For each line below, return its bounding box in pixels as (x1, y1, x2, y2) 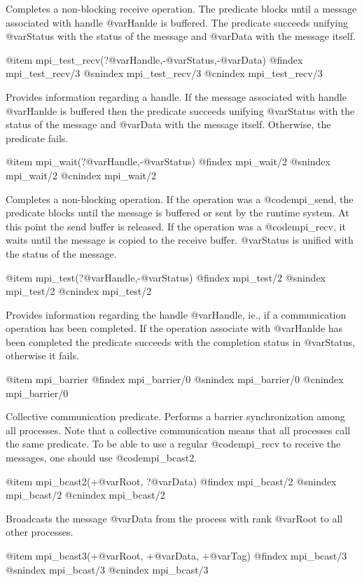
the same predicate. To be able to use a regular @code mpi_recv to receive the (6, 436, 341, 451)
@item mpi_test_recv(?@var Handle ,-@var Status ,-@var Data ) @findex (6, 52, 303, 67)
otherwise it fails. (6, 348, 79, 363)
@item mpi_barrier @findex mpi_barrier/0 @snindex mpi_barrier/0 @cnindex (6, 372, 344, 387)
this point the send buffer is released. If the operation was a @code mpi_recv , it (6, 219, 346, 233)
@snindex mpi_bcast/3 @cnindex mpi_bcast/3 (6, 562, 209, 576)
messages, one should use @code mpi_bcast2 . (6, 450, 197, 465)
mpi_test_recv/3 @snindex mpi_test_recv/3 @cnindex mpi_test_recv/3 (6, 66, 323, 81)
